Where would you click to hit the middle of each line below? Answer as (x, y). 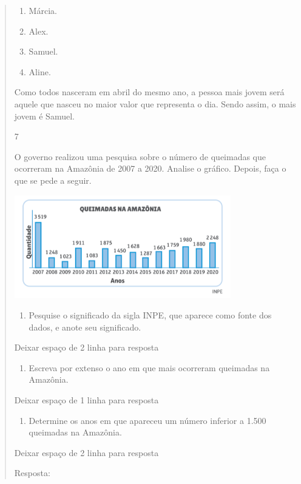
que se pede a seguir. (53, 180)
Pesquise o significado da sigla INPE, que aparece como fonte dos (150, 314)
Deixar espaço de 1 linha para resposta (86, 399)
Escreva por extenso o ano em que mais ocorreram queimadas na (149, 367)
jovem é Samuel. (44, 116)
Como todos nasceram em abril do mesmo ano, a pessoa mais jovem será (149, 92)
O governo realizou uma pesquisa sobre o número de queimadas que (140, 156)
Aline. (40, 71)
